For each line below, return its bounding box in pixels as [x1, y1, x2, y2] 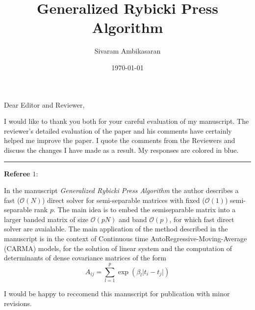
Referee [4, 169, 30, 179]
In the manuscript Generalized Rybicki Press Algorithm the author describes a [4, 185, 239, 196]
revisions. [4, 298, 32, 308]
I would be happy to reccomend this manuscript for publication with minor [4, 288, 230, 298]
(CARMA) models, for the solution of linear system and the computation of [4, 243, 232, 253]
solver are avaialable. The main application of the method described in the [4, 224, 228, 234]
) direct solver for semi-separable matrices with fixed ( [42, 195, 205, 205]
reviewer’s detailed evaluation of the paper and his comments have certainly [4, 125, 232, 136]
